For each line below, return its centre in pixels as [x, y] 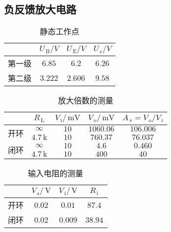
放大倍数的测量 [85, 100]
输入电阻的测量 [55, 173]
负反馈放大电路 [40, 9]
